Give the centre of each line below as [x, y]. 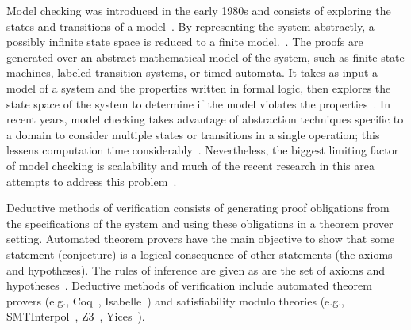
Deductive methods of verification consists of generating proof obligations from [198, 208]
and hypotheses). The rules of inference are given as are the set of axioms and [196, 269]
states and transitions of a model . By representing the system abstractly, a [190, 26]
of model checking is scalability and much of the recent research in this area [190, 165]
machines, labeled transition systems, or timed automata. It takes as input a [192, 72]
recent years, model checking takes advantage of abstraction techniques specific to [205, 119]
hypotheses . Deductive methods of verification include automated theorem [189, 285]
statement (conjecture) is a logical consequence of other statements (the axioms [200, 254]
